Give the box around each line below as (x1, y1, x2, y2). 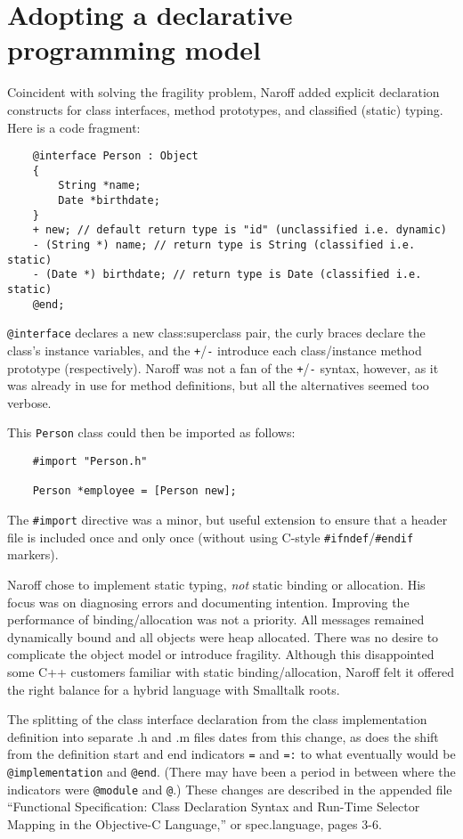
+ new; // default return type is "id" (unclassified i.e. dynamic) (32, 224, 447, 237)
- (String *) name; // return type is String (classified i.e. (32, 239, 416, 252)
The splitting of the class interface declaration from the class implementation (7, 710, 427, 729)
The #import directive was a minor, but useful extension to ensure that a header (7, 510, 448, 529)
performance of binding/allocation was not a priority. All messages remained (7, 610, 425, 629)
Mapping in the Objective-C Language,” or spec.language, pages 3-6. (7, 814, 382, 833)
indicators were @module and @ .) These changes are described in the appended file (7, 779, 452, 798)
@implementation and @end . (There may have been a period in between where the (7, 762, 456, 780)
